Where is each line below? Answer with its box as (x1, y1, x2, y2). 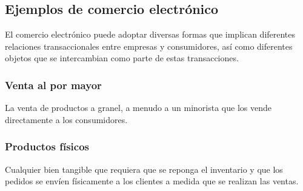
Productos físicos (5, 139, 90, 154)
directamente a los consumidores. (5, 113, 128, 126)
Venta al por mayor (5, 77, 102, 92)
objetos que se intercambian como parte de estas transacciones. (5, 52, 239, 64)
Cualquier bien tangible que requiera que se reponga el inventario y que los (5, 163, 283, 175)
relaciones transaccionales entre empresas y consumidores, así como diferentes (5, 39, 293, 52)
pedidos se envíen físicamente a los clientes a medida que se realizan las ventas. (5, 175, 299, 187)
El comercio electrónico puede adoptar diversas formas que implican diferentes (5, 28, 296, 41)
